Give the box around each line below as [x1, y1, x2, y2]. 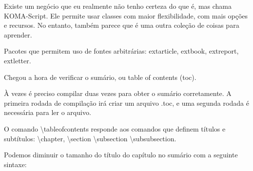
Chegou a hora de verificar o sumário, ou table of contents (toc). [4, 72, 196, 82]
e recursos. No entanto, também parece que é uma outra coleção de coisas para [4, 20, 239, 30]
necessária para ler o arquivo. [4, 107, 91, 117]
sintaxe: [4, 159, 27, 169]
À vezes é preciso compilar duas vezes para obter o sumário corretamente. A [4, 88, 232, 98]
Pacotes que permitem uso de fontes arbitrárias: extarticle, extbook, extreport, [4, 46, 239, 56]
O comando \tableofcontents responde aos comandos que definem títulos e [4, 123, 226, 133]
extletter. [4, 55, 31, 65]
